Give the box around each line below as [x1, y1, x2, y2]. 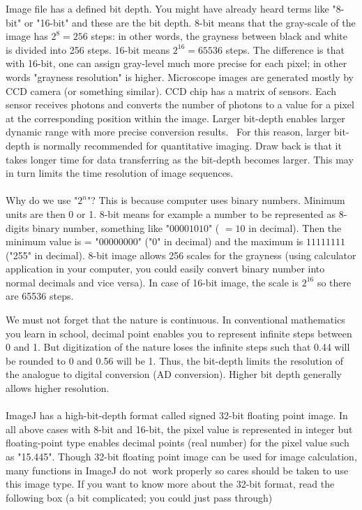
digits [6, 220, 29, 235]
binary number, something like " [32, 220, 169, 235]
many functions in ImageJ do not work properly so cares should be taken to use [6, 462, 349, 477]
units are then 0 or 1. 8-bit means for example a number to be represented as [6, 206, 336, 221]
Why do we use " [6, 193, 78, 207]
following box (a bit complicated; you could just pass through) [6, 490, 273, 504]
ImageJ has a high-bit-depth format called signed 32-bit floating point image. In [6, 408, 348, 423]
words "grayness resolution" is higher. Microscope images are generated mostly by [6, 69, 354, 84]
